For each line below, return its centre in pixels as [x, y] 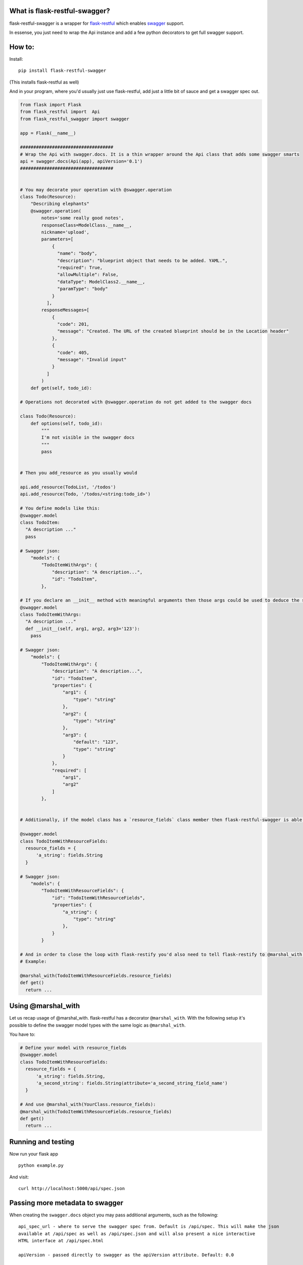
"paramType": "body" [83, 289]
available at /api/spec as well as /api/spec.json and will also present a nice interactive [137, 1234]
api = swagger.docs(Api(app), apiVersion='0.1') [81, 161]
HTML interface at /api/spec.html [61, 1241]
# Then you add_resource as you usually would [79, 473]
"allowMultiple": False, [88, 275]
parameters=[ [57, 239]
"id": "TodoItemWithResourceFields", [98, 898]
